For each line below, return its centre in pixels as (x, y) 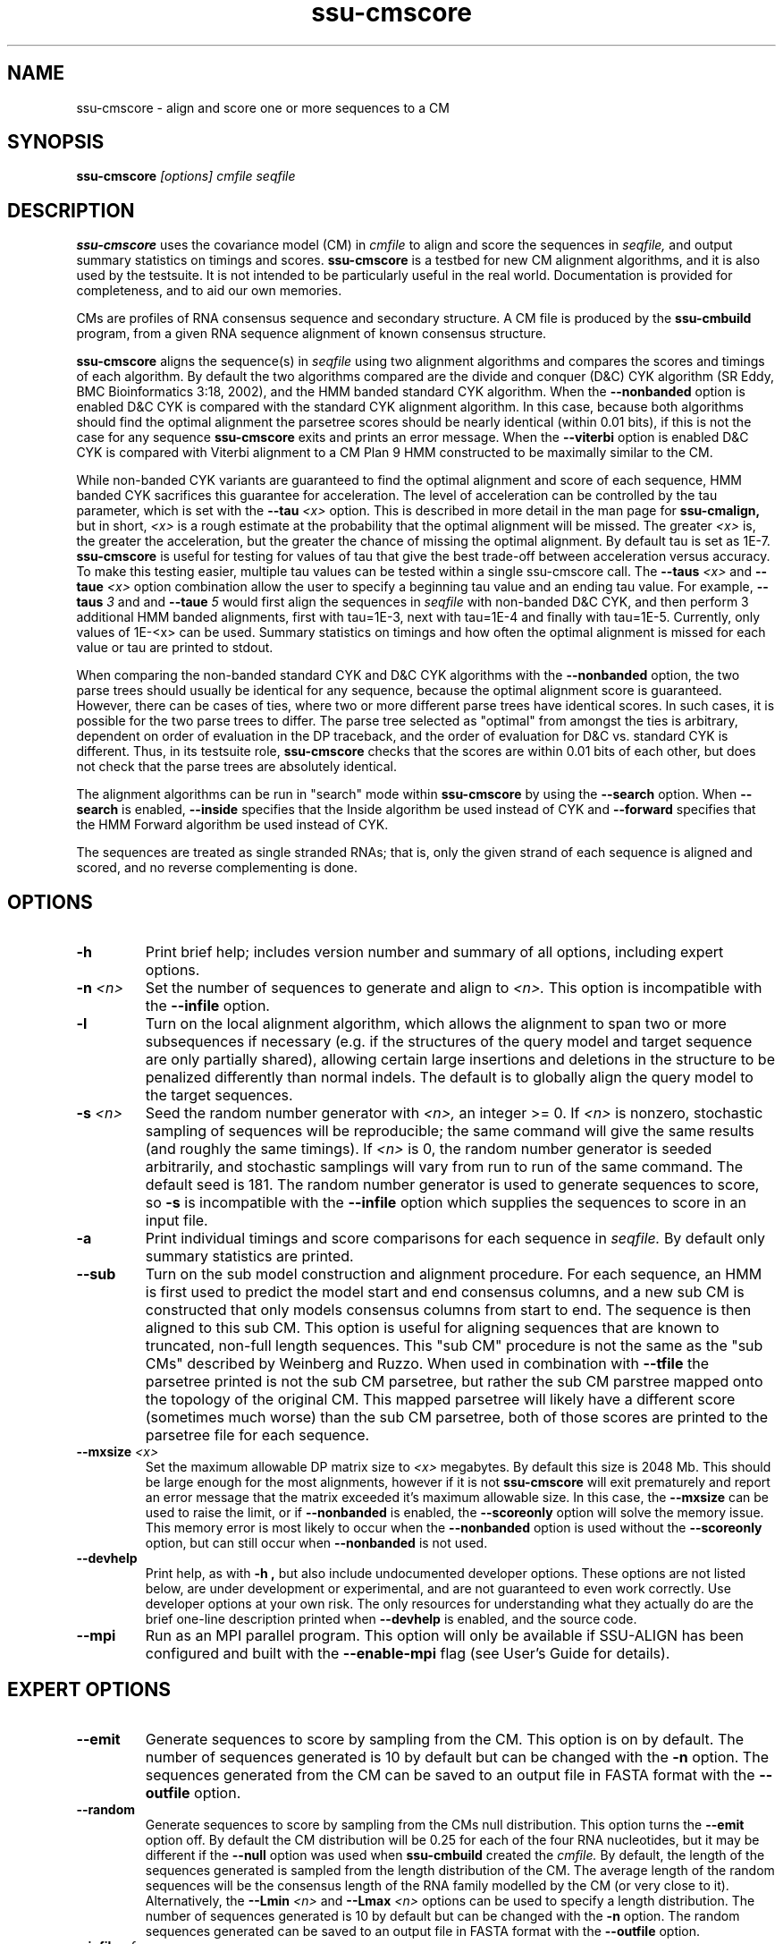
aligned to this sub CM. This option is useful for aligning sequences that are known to (432, 1328)
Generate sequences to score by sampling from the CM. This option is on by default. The (445, 1739)
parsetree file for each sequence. (257, 1435)
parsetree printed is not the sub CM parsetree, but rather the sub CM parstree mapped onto (454, 1382)
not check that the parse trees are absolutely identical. (236, 767)
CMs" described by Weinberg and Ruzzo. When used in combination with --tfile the (427, 1364)
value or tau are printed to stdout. (175, 648)
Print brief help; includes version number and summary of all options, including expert (434, 952)
